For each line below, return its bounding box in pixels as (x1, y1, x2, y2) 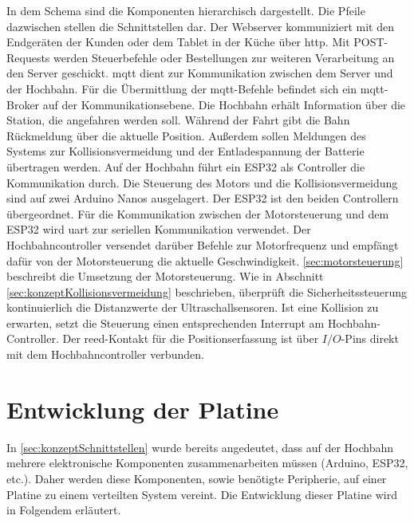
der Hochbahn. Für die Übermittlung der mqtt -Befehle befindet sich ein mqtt (6, 80, 384, 96)
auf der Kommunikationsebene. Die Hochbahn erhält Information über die (42, 96, 406, 112)
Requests (6, 49, 50, 65)
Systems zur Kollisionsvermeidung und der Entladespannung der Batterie (6, 143, 365, 159)
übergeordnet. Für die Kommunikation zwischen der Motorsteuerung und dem (6, 205, 389, 222)
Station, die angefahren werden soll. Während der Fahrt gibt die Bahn (6, 112, 350, 128)
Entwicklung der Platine (6, 392, 279, 425)
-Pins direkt (341, 330, 399, 347)
